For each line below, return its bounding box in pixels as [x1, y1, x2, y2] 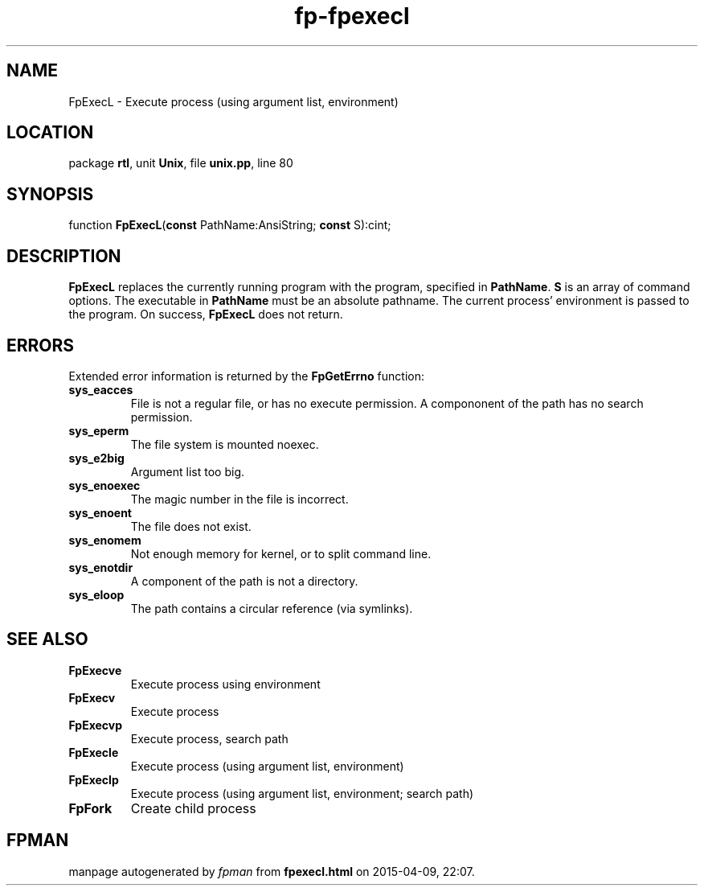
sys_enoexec [68, 478, 141, 492]
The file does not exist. [130, 519, 252, 533]
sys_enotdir [68, 560, 133, 574]
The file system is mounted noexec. [130, 437, 319, 451]
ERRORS [6, 335, 75, 356]
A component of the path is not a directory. [130, 573, 358, 588]
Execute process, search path [130, 731, 289, 746]
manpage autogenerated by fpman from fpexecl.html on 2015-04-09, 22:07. [68, 864, 475, 878]
